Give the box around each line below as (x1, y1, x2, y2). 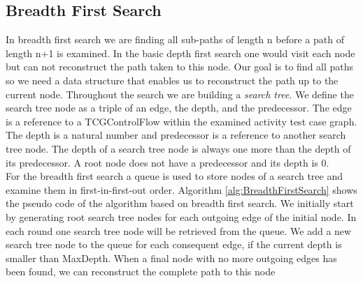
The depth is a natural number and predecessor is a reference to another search (6, 128, 346, 142)
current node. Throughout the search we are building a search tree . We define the (6, 86, 354, 101)
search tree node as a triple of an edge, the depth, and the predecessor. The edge (6, 100, 352, 115)
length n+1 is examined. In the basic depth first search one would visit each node (6, 45, 355, 60)
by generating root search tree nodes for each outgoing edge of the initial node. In (6, 209, 357, 224)
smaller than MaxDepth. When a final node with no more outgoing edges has (6, 250, 337, 265)
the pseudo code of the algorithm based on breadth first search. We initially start (6, 196, 354, 211)
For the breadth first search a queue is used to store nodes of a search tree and (6, 169, 343, 183)
